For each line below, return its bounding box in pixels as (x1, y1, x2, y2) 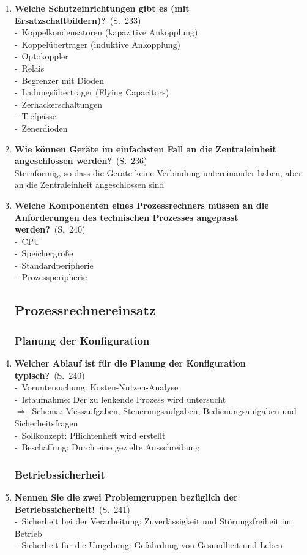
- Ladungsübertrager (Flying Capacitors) (14, 86, 169, 99)
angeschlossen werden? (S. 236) (14, 154, 147, 167)
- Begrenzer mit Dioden (14, 73, 105, 86)
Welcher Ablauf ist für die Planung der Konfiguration (14, 357, 246, 370)
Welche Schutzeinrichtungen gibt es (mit (14, 2, 190, 14)
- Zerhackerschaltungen (14, 97, 103, 110)
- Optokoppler (14, 50, 68, 62)
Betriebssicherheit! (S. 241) (14, 502, 130, 515)
